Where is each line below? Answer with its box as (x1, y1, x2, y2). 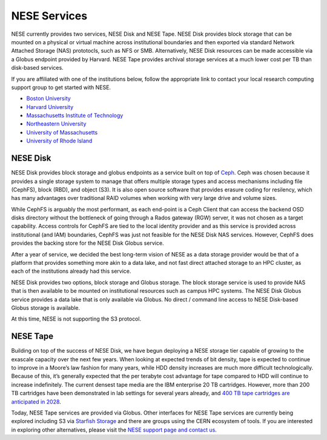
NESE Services (11, 9, 88, 22)
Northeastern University (26, 120, 87, 127)
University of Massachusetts (26, 128, 98, 136)
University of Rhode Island (26, 137, 93, 145)
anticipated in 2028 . (11, 398, 62, 405)
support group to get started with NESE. (11, 84, 111, 91)
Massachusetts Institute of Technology (26, 112, 124, 119)
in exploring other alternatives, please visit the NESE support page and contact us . (11, 426, 217, 433)
